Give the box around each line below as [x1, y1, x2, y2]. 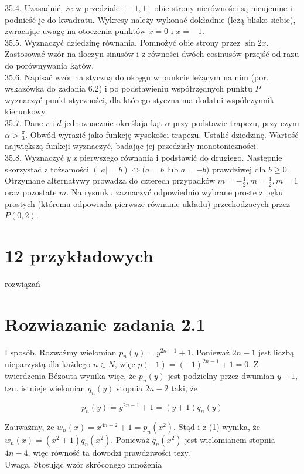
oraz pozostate [5, 185, 57, 198]
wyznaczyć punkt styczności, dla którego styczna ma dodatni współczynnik [5, 93, 275, 106]
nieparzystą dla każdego [5, 358, 91, 370]
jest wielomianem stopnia [185, 434, 275, 446]
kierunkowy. [5, 105, 47, 117]
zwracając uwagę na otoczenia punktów [5, 25, 146, 37]
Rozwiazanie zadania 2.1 [5, 312, 206, 336]
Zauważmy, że [5, 421, 54, 433]
